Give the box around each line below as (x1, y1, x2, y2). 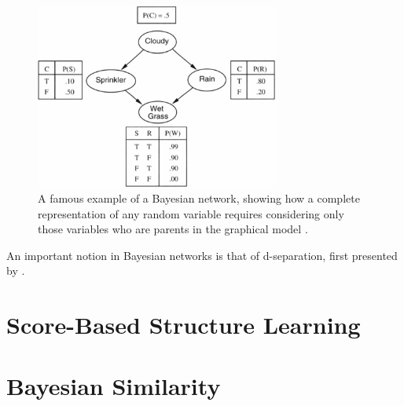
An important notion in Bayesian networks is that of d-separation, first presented (6, 247, 398, 263)
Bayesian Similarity (6, 370, 221, 402)
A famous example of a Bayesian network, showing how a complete (38, 189, 360, 206)
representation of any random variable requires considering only (38, 205, 344, 221)
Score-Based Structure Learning (6, 309, 361, 341)
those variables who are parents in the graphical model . (38, 221, 308, 237)
